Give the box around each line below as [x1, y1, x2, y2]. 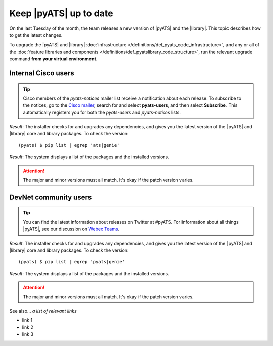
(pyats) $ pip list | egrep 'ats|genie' [18, 142, 120, 148]
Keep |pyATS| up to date [9, 8, 113, 19]
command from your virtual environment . [9, 56, 98, 62]
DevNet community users [9, 193, 92, 201]
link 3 [22, 331, 34, 337]
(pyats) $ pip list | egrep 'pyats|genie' [18, 259, 125, 265]
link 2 [22, 324, 34, 330]
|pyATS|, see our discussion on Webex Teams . [23, 226, 120, 233]
